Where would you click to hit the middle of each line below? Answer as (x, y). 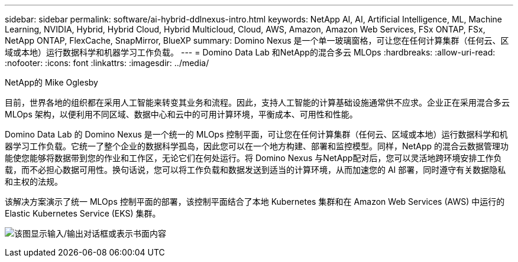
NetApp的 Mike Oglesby (51, 82)
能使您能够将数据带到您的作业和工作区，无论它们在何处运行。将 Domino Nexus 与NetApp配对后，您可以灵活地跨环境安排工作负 (253, 158)
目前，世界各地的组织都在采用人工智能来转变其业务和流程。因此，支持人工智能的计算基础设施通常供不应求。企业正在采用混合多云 (257, 102)
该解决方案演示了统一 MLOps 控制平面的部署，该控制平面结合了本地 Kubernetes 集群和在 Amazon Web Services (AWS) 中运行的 (255, 202)
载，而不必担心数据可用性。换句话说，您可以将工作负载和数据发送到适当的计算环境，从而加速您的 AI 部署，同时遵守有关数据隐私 (255, 170)
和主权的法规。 (34, 181)
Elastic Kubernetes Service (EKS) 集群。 (83, 213)
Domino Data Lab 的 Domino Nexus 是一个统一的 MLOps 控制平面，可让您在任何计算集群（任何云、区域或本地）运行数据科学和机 (256, 134)
